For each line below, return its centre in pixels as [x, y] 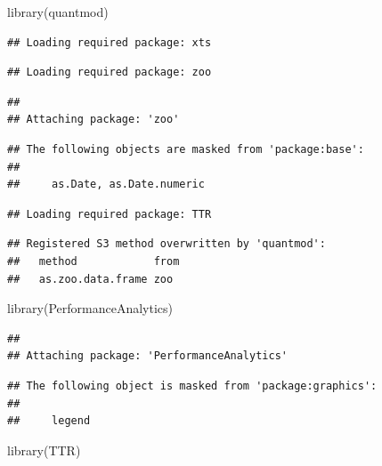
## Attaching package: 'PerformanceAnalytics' [147, 356]
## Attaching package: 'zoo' [93, 120]
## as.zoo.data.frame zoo [90, 279]
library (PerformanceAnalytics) [90, 308]
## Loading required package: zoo [110, 72]
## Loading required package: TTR [110, 214]
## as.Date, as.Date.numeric [106, 185]
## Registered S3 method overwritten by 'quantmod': [167, 244]
